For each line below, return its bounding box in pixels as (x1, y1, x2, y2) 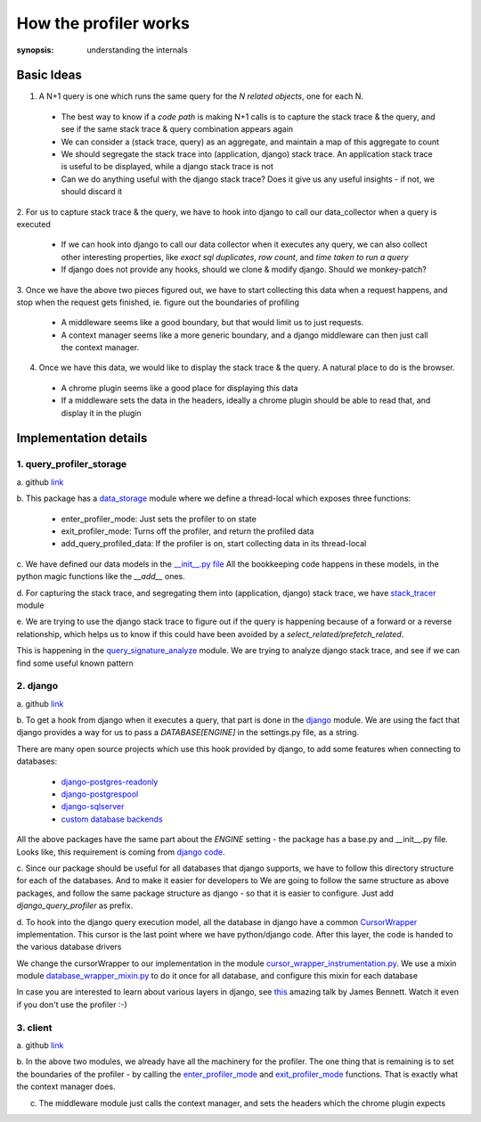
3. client (16, 1021, 53, 1034)
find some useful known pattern (16, 658, 134, 668)
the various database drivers (16, 941, 122, 953)
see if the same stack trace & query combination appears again (61, 124, 294, 135)
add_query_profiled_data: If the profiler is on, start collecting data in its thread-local (61, 538, 367, 549)
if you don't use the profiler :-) (16, 999, 128, 1010)
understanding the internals (86, 45, 189, 55)
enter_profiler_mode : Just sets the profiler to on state (61, 513, 257, 524)
